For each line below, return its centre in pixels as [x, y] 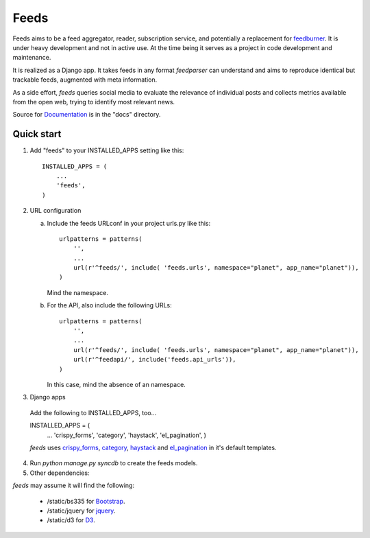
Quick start [37, 134]
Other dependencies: [60, 473]
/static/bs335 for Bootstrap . [86, 501]
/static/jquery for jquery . [81, 511]
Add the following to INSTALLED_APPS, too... [93, 412]
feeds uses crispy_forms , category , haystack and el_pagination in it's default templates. [153, 447]
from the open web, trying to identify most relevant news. [94, 102]
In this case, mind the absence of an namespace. [116, 385]
